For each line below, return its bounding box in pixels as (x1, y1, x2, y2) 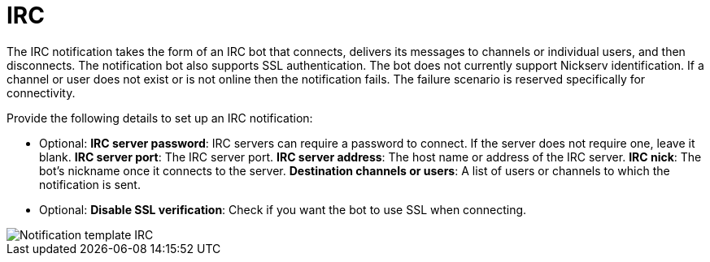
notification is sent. (39, 177, 141, 191)
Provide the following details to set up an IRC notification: (7, 110, 313, 125)
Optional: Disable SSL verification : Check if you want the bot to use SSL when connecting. (39, 202, 527, 217)
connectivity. (7, 85, 76, 100)
